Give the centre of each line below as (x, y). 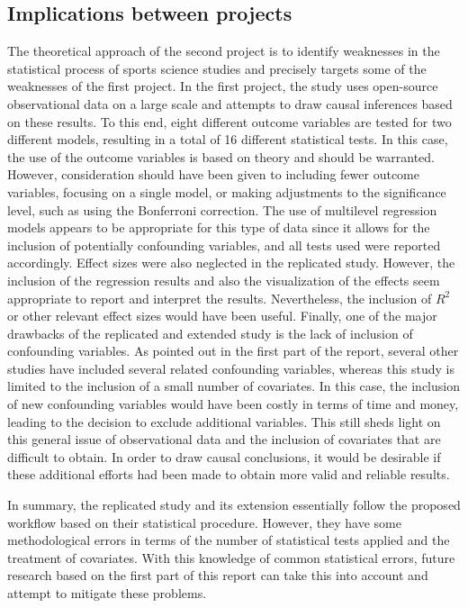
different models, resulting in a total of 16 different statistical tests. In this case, (228, 139)
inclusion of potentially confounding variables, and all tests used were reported (224, 245)
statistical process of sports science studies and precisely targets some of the (217, 68)
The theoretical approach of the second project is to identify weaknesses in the (224, 51)
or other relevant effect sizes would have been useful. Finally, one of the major (222, 316)
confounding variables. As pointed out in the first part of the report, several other (233, 351)
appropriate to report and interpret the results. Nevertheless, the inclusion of (220, 298)
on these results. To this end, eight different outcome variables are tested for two (229, 121)
